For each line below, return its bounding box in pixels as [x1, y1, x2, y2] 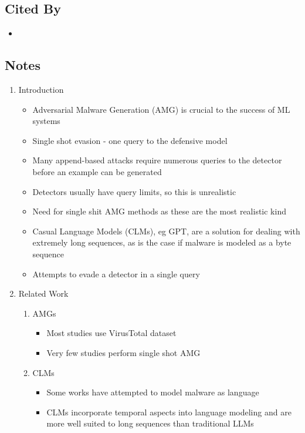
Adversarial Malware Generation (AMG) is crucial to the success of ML [32, 103, 290, 115]
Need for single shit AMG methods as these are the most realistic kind [32, 205, 286, 217]
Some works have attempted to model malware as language [46, 386, 259, 398]
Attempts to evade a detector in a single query [32, 267, 200, 280]
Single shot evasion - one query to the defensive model [32, 134, 228, 146]
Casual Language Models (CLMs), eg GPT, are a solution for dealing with [32, 224, 300, 237]
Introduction [18, 83, 64, 95]
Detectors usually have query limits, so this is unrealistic [32, 185, 236, 197]
